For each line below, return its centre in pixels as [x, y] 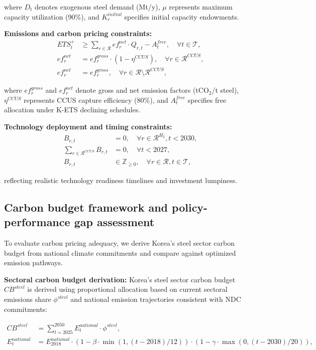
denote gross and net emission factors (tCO [142, 90]
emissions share [28, 299]
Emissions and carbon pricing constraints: [78, 33]
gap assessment [114, 222]
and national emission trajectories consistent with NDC [156, 299]
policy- [190, 207]
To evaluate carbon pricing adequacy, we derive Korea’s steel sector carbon [119, 243]
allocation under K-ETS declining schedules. [72, 110]
